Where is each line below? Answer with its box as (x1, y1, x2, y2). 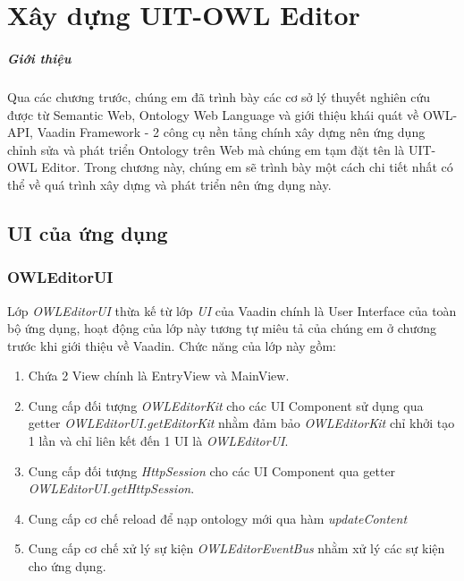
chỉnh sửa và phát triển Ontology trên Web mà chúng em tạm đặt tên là (7, 140, 405, 158)
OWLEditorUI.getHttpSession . (28, 479, 195, 498)
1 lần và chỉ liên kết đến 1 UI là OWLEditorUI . (28, 431, 289, 450)
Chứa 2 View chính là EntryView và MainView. (28, 366, 290, 385)
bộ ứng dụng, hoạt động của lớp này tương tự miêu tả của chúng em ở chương (7, 319, 436, 337)
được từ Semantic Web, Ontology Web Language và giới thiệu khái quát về (7, 105, 419, 124)
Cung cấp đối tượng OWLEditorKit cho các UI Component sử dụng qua (28, 396, 424, 414)
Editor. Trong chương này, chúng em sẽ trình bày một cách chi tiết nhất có (41, 158, 453, 176)
